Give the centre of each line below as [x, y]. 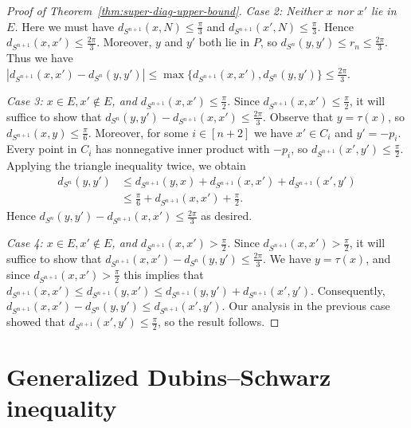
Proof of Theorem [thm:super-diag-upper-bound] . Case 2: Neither [164, 10]
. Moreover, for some [138, 132]
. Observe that [298, 116]
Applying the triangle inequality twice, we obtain [126, 165]
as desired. [227, 216]
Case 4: [25, 243]
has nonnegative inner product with [183, 149]
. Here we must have [65, 26]
